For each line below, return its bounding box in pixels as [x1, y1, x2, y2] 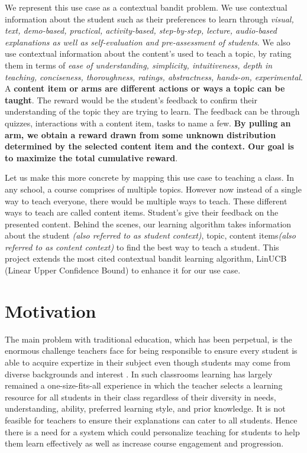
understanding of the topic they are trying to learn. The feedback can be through [5, 105, 300, 118]
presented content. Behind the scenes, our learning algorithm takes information [5, 217, 292, 230]
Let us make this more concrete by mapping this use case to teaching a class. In [5, 171, 295, 184]
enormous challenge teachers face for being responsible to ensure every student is [5, 344, 298, 357]
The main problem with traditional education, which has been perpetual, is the [5, 333, 292, 345]
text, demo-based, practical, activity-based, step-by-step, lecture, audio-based [5, 24, 277, 37]
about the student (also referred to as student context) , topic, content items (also [5, 229, 296, 242]
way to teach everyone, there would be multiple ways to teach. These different [5, 194, 287, 207]
